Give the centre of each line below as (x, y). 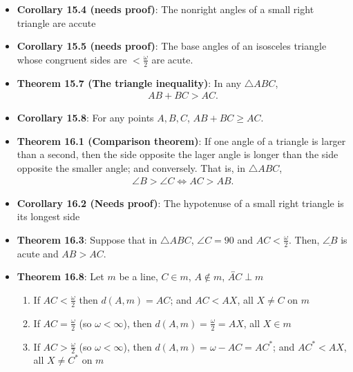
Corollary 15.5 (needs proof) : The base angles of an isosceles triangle (172, 46)
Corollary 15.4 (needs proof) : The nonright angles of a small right (165, 9)
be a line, (139, 276)
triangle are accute (56, 22)
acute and (38, 253)
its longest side (48, 216)
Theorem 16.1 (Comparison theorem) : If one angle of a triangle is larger (181, 140)
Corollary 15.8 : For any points (85, 118)
